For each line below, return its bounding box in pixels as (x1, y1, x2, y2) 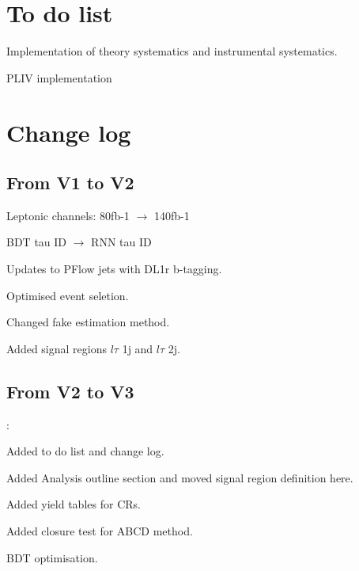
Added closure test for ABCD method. (6, 523, 193, 539)
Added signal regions (6, 340, 107, 356)
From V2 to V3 (6, 379, 134, 403)
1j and (122, 340, 153, 356)
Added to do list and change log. (6, 443, 164, 459)
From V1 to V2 (6, 170, 134, 195)
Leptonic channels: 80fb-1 (6, 207, 130, 223)
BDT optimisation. (6, 549, 98, 565)
